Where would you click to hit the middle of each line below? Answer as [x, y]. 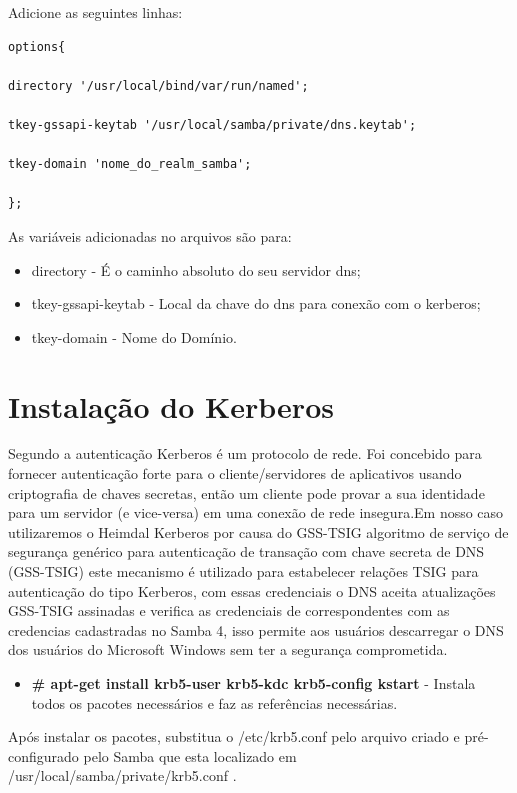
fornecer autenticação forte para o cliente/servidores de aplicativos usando [235, 473]
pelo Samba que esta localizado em [190, 755]
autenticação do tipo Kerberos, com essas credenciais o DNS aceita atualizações [252, 590]
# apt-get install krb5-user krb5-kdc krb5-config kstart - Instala [253, 682]
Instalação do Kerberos [171, 405]
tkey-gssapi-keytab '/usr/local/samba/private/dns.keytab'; [212, 124]
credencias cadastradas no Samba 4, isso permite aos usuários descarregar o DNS [256, 629]
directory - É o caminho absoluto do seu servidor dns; [196, 269]
